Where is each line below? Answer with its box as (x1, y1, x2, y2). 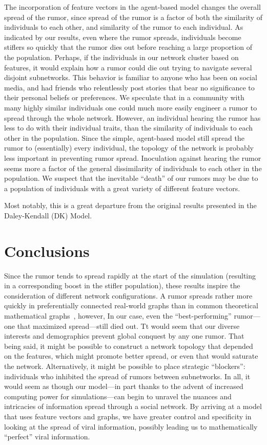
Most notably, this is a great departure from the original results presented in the (4, 200, 257, 211)
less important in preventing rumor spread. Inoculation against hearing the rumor (4, 152, 261, 163)
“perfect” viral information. (4, 431, 90, 442)
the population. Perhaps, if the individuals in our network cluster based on (4, 51, 239, 62)
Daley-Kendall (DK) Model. (4, 210, 92, 220)
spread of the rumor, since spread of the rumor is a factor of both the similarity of (4, 11, 262, 22)
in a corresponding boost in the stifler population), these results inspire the (4, 280, 240, 291)
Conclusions (4, 240, 90, 261)
